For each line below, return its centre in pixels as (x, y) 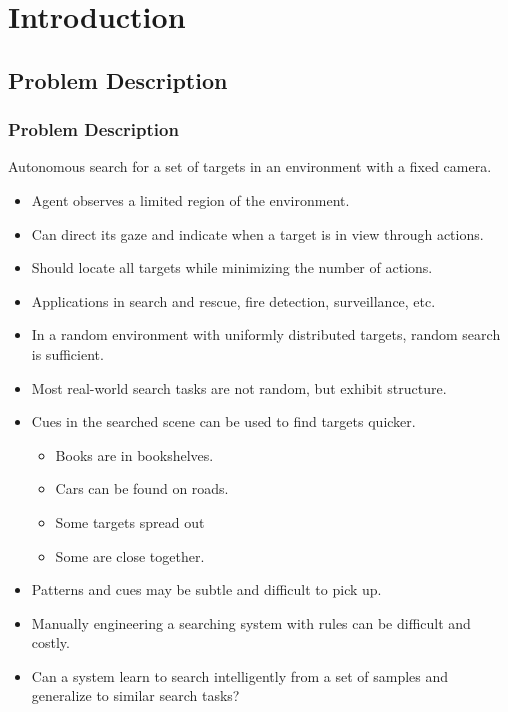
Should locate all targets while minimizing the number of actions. (232, 267)
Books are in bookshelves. (134, 454)
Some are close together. (130, 555)
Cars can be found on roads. (142, 488)
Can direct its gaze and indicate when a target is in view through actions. (257, 233)
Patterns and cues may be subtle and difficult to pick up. (206, 589)
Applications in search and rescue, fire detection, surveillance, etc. (233, 300)
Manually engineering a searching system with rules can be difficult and (251, 622)
